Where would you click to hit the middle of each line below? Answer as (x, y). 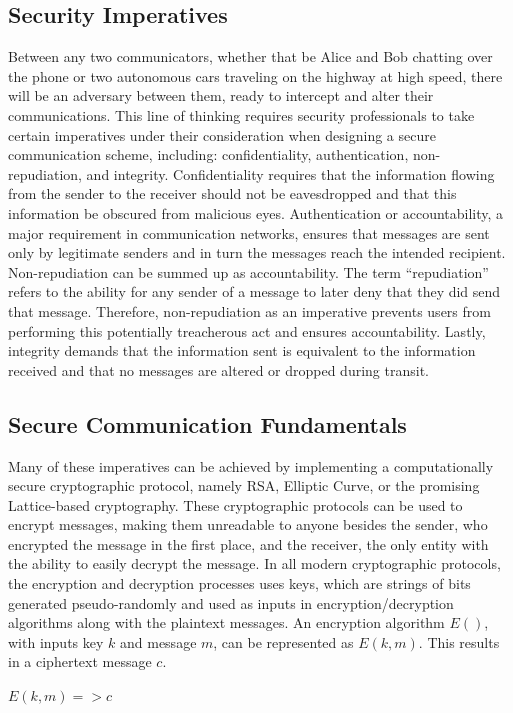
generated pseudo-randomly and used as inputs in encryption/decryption (231, 602)
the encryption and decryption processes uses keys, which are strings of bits (239, 583)
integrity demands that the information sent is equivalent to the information (242, 350)
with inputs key (56, 641)
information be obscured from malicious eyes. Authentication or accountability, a (256, 212)
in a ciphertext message (80, 661)
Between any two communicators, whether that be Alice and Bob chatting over (250, 56)
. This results (459, 641)
